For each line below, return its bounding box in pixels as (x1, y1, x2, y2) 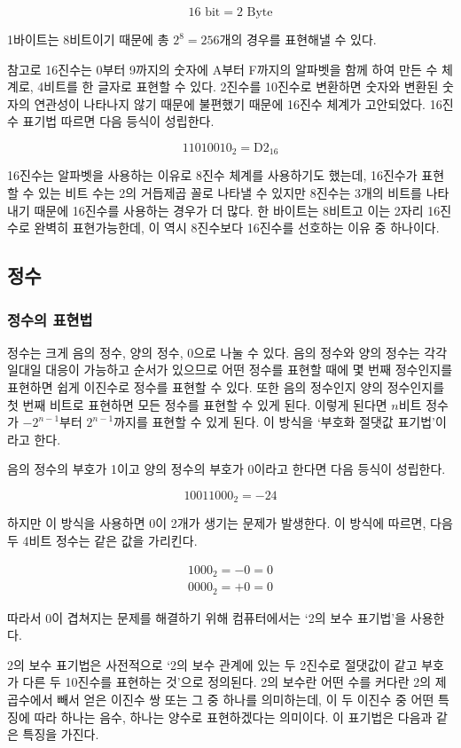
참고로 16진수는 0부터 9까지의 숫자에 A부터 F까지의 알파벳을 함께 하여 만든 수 (7, 59, 438, 78)
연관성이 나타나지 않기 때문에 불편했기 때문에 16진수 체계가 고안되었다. (34, 94, 426, 113)
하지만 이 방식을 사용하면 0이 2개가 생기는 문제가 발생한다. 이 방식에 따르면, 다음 (7, 514, 453, 532)
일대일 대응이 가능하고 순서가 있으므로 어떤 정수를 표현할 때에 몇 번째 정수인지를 (7, 360, 453, 379)
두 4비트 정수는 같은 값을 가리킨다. (7, 531, 198, 549)
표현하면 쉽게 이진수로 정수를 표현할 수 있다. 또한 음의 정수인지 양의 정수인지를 (7, 377, 445, 396)
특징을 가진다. (22, 725, 99, 744)
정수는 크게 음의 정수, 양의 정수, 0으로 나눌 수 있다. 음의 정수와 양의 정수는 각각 (7, 343, 448, 361)
